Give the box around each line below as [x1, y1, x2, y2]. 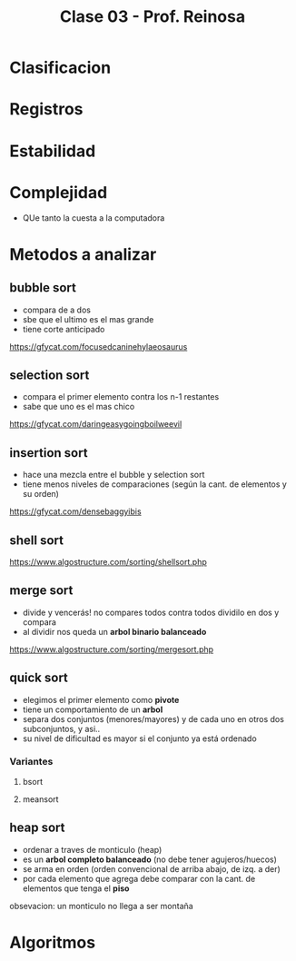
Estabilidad [9, 141, 96, 161]
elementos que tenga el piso [22, 883, 130, 894]
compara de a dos [22, 304, 91, 315]
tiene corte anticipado [22, 323, 105, 334]
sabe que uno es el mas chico [22, 401, 135, 412]
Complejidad [9, 182, 108, 203]
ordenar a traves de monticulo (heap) [22, 844, 163, 855]
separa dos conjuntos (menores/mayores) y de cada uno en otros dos [22, 713, 284, 724]
